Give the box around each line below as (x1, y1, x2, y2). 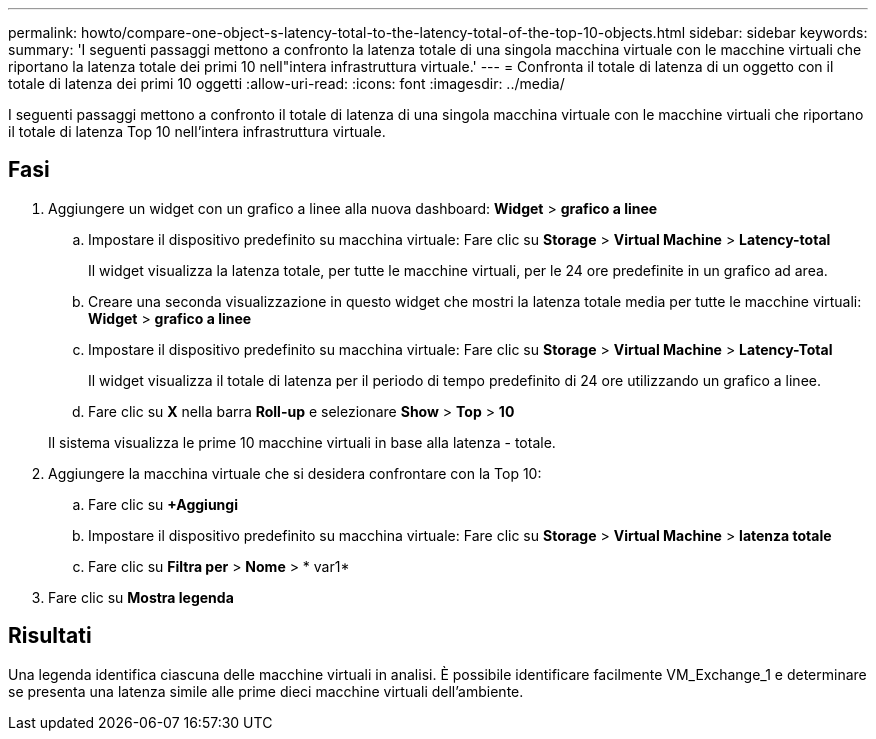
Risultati (8, 623, 92, 649)
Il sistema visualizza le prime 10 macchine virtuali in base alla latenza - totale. (48, 433, 556, 451)
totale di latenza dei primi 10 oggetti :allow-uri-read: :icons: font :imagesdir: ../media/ (8, 75, 565, 92)
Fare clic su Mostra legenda (48, 588, 234, 606)
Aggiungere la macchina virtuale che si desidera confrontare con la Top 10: (48, 464, 542, 482)
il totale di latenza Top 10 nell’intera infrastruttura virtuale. (8, 123, 386, 140)
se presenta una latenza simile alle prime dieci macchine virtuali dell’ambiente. (8, 682, 524, 700)
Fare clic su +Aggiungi (88, 495, 238, 513)
